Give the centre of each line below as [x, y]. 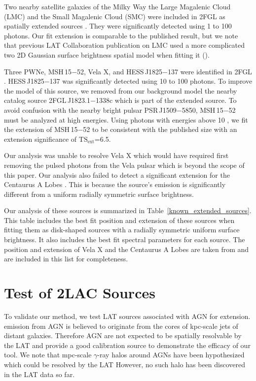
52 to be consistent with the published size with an [160, 129]
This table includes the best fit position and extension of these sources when [119, 220]
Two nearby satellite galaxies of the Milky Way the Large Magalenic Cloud [117, 6]
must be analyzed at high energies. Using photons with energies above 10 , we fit [126, 119]
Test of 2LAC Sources [80, 293]
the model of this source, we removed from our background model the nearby [121, 90]
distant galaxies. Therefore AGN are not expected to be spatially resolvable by [123, 335]
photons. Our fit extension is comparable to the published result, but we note [121, 35]
